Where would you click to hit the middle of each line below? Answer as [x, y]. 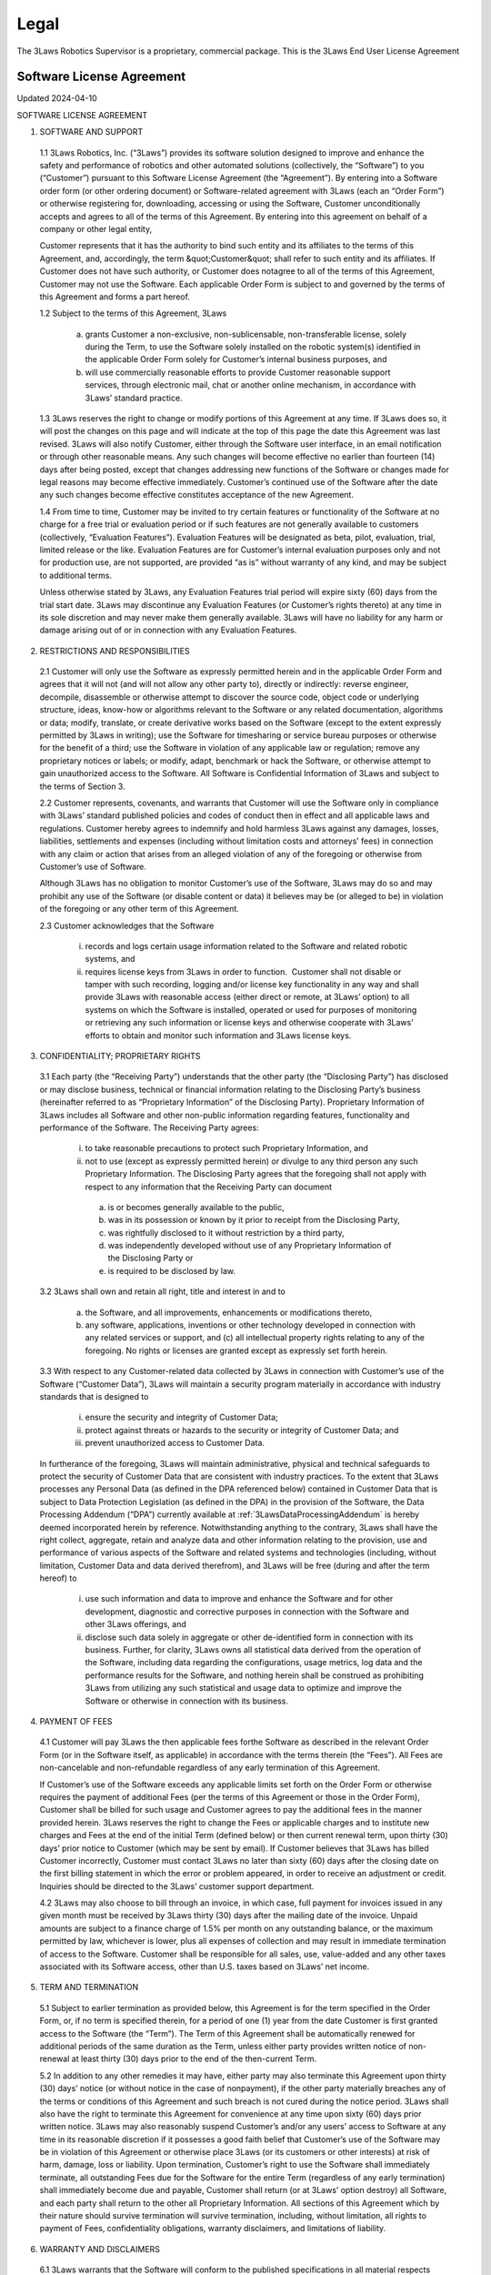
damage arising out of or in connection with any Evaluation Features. [168, 630]
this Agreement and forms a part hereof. [115, 297]
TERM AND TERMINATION [89, 1987]
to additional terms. [76, 575]
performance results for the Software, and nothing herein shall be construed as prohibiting [255, 1675]
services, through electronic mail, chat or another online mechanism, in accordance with [251, 385]
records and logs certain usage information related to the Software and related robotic [246, 945]
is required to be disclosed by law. [172, 1270]
